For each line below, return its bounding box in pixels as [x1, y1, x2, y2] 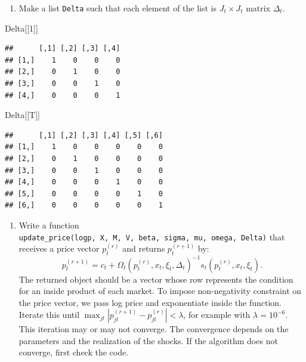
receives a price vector [18, 242, 100, 255]
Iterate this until [18, 308, 80, 321]
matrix [246, 2, 271, 14]
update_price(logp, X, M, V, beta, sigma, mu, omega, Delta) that [18, 230, 285, 243]
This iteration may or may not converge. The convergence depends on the [18, 323, 289, 335]
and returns [122, 242, 165, 255]
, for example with [183, 308, 251, 321]
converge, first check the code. [18, 346, 129, 358]
